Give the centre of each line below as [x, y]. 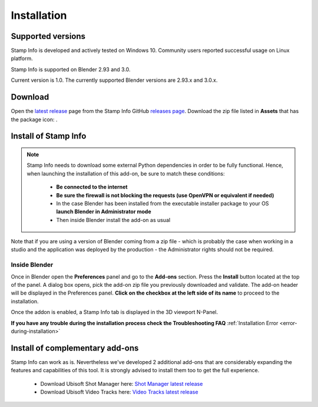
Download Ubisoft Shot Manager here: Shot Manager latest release [122, 383]
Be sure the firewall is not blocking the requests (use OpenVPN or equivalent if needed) [165, 195]
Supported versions [48, 36]
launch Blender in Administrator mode [104, 211]
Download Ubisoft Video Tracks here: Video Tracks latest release [119, 392]
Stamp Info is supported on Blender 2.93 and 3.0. [71, 69]
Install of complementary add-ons [75, 348]
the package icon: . [34, 119]
